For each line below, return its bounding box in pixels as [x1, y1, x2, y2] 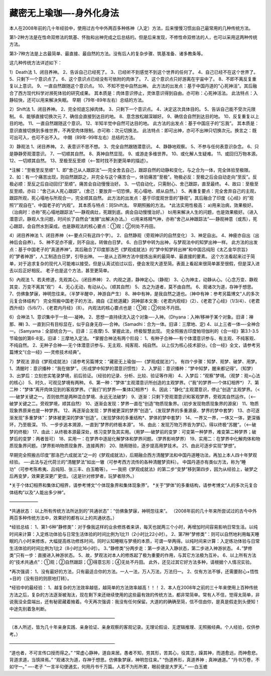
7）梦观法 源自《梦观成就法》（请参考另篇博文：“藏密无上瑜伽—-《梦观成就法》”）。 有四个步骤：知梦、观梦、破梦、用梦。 [9, 358, 260, 364]
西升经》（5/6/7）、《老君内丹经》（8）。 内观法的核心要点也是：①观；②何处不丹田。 [9, 305, 184, 311]
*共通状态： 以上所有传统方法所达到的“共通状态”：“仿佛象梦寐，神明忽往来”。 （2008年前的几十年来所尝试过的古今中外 [9, 508, 257, 514]
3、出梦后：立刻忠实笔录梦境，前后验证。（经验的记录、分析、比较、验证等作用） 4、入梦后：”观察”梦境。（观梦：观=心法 [9, 372, 260, 379]
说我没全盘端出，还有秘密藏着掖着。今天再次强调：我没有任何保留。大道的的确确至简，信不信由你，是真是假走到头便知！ [9, 599, 260, 605]
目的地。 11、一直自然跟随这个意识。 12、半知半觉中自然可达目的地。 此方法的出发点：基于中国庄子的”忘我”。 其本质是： [9, 121, 259, 127]
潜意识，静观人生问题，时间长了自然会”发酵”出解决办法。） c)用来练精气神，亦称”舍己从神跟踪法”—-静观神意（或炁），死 [9, 216, 257, 222]
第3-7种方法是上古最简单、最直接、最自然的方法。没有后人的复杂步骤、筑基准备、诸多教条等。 [9, 50, 206, 56]
